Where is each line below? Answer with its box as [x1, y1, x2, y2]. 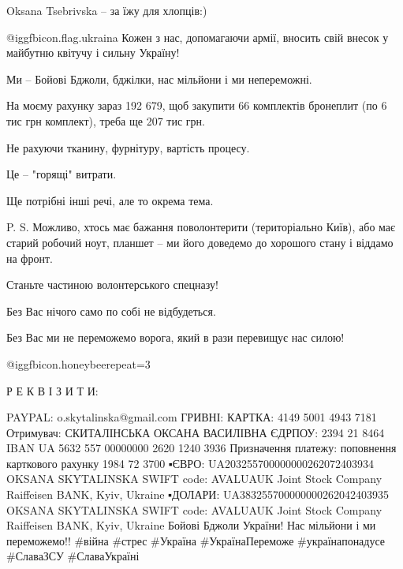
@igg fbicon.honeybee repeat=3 [6, 355, 151, 372]
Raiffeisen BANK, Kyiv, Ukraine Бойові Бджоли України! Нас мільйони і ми [6, 517, 376, 533]
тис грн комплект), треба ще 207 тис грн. [6, 112, 205, 129]
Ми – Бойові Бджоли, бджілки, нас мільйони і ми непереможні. [6, 70, 312, 87]
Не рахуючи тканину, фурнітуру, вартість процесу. [6, 139, 250, 155]
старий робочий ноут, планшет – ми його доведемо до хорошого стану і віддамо [6, 234, 394, 250]
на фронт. [6, 249, 53, 266]
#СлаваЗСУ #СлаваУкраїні [6, 548, 140, 564]
